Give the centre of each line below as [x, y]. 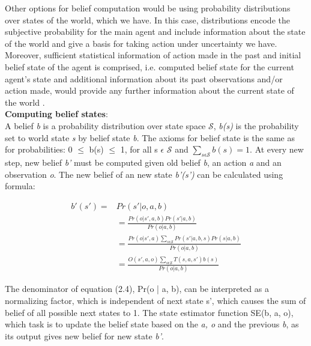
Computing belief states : [56, 114]
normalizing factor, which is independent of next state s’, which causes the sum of [155, 301]
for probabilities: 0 [39, 149]
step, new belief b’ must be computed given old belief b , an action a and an [143, 162]
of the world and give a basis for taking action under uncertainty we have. [141, 43]
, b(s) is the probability [256, 125]
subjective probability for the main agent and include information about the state [155, 32]
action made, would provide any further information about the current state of [149, 90]
